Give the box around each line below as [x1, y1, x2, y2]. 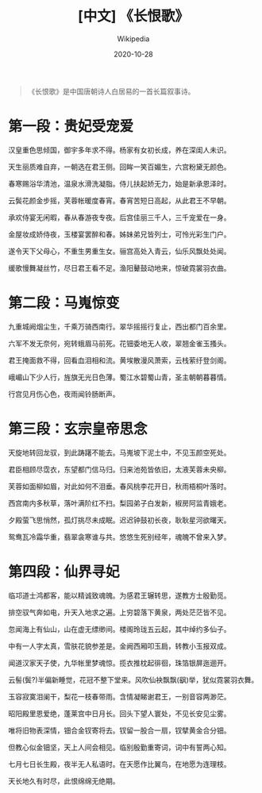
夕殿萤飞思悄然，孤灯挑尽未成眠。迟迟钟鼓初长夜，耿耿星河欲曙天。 [8, 515, 231, 525]
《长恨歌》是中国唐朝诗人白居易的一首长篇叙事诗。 [27, 87, 195, 96]
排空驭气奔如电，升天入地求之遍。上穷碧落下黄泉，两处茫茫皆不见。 [8, 607, 231, 617]
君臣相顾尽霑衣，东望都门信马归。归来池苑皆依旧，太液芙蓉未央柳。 [8, 464, 231, 474]
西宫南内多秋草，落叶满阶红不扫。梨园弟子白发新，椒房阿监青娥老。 [8, 498, 231, 508]
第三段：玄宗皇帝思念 [8, 420, 148, 437]
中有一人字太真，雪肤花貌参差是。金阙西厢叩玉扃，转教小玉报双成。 [8, 641, 231, 651]
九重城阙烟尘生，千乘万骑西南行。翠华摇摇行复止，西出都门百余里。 [8, 321, 231, 331]
